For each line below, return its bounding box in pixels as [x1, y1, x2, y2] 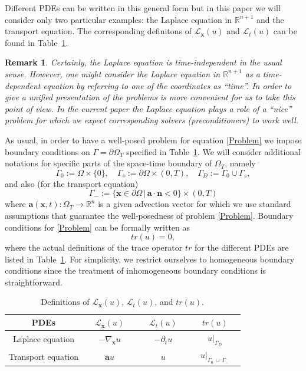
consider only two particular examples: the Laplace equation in [5, 13, 232, 25]
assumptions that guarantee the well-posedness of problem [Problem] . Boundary [5, 209, 294, 221]
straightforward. [5, 275, 62, 288]
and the [256, 13, 284, 25]
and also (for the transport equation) [5, 177, 139, 189]
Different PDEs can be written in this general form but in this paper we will [5, 2, 281, 14]
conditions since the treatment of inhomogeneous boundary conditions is [5, 264, 266, 277]
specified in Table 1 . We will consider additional [126, 145, 301, 157]
